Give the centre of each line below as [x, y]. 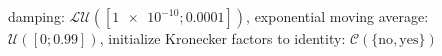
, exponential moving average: [337, 16]
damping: [36, 16]
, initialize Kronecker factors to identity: [222, 38]
